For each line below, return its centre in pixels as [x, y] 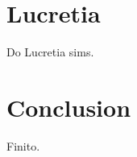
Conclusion [69, 107]
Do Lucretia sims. [50, 52]
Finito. [23, 145]
